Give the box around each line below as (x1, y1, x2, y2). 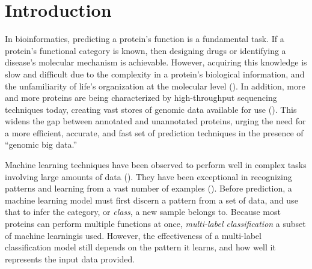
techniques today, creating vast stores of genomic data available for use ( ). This (5, 103, 297, 115)
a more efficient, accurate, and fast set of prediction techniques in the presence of (5, 126, 304, 139)
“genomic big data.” (5, 138, 78, 151)
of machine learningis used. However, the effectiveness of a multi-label (5, 229, 262, 241)
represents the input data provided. (5, 252, 135, 265)
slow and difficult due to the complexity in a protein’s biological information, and (5, 67, 305, 80)
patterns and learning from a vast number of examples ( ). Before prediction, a (5, 182, 292, 195)
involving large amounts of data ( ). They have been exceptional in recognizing (5, 170, 292, 183)
